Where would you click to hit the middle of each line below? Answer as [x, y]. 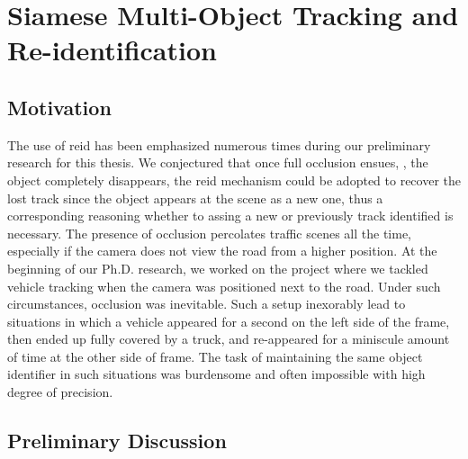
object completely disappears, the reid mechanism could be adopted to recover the [234, 180]
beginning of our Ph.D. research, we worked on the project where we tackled [218, 268]
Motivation [59, 107]
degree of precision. [60, 392]
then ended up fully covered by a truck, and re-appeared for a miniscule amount [229, 339]
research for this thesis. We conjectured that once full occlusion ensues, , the [218, 162]
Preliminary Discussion [117, 441]
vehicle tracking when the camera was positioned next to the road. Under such [224, 286]
